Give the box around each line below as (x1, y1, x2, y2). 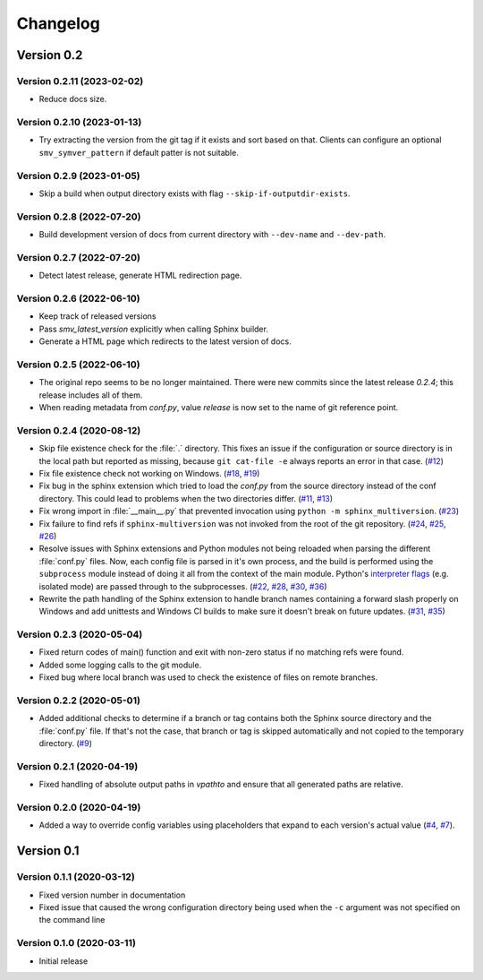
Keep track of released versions (38, 311, 157, 322)
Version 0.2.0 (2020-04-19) (16, 802, 141, 814)
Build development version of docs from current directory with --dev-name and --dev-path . (38, 229, 386, 240)
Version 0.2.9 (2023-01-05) (16, 169, 140, 182)
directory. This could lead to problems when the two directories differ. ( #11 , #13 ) (38, 493, 334, 503)
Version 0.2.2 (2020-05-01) (16, 694, 140, 707)
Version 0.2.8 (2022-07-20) (16, 211, 141, 223)
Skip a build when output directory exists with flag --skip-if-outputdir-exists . (38, 188, 351, 199)
